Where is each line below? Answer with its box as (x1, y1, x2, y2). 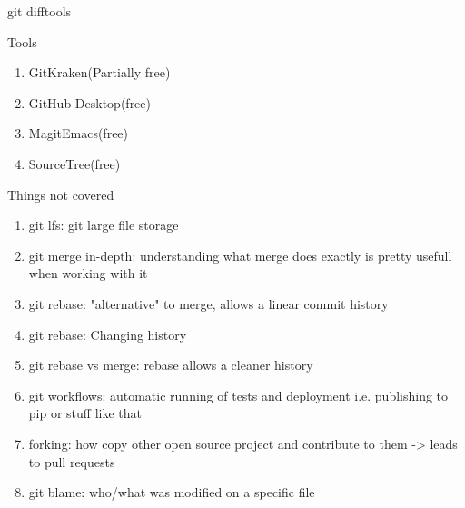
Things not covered (7, 184, 114, 204)
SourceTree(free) (28, 154, 121, 173)
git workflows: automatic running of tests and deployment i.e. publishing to (28, 385, 449, 404)
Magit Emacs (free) (28, 124, 129, 143)
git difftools (7, 2, 72, 20)
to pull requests (28, 452, 115, 471)
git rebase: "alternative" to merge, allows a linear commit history (28, 294, 389, 313)
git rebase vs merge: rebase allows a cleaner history (28, 355, 313, 374)
